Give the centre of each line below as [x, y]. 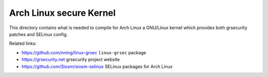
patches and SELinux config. [38, 34]
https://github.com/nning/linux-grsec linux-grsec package [84, 52]
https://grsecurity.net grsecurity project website [71, 60]
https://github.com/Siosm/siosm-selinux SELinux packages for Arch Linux [97, 66]
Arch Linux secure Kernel [63, 13]
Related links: [23, 43]
